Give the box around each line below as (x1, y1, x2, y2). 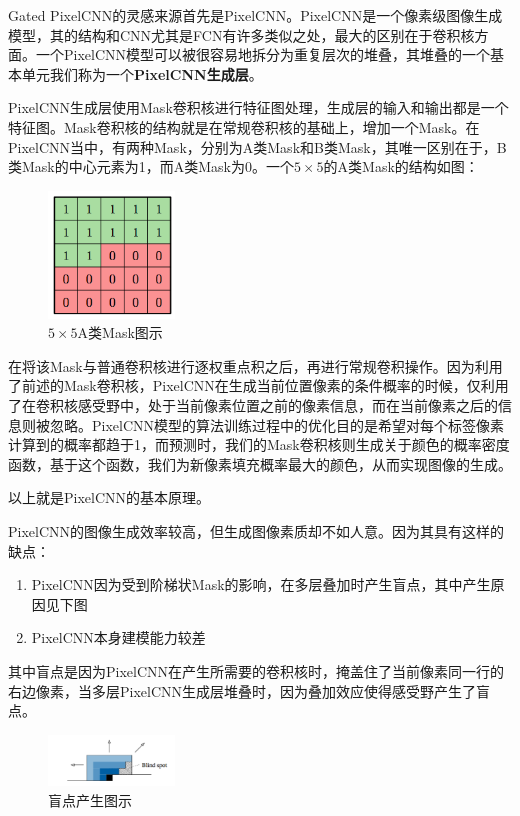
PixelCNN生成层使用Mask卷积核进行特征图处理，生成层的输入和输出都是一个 (8, 97, 509, 118)
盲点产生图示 (48, 789, 132, 810)
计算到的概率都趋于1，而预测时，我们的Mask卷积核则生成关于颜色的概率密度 (8, 434, 510, 455)
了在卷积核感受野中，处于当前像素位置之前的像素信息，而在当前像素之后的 (8, 394, 498, 415)
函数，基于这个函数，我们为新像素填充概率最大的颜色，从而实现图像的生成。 (8, 453, 512, 474)
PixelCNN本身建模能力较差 (31, 627, 206, 648)
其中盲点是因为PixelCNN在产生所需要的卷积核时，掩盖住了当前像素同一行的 (8, 660, 505, 681)
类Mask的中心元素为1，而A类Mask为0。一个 (8, 156, 294, 177)
